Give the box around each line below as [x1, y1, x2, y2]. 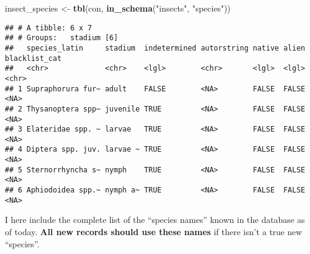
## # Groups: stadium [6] [5, 34, 119, 43]
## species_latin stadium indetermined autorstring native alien [5, 43, 305, 52]
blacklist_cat [5, 54, 62, 63]
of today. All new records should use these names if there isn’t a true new [5, 225, 302, 238]
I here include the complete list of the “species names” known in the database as [5, 213, 305, 226]
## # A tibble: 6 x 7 [5, 23, 92, 32]
